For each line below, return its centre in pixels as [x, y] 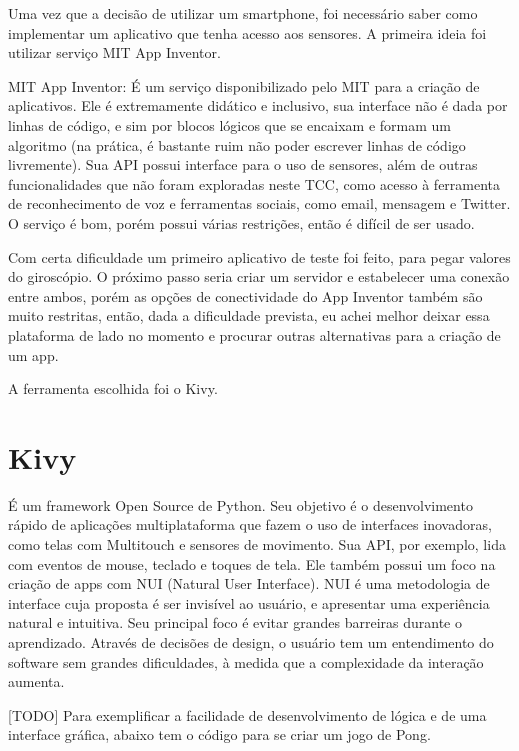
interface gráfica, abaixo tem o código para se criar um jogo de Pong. [219, 734]
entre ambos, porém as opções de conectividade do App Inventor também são [245, 295]
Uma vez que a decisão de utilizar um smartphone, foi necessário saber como [243, 13]
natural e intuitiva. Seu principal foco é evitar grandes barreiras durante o [235, 622]
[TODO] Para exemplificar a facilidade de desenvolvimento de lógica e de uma [247, 714]
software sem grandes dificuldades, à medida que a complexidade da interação [246, 661]
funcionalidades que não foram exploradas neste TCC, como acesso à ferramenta [254, 183]
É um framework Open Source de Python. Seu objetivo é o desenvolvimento [240, 504]
